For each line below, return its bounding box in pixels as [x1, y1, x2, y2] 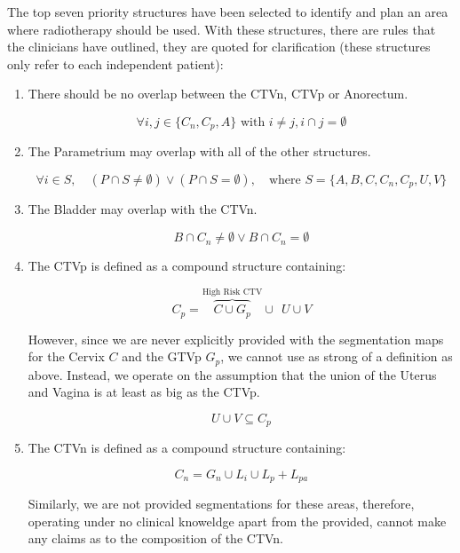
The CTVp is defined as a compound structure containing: [28, 257, 346, 275]
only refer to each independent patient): [7, 54, 224, 73]
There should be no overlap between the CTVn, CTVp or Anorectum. [28, 84, 408, 103]
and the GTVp [122, 347, 202, 366]
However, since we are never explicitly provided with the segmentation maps [28, 329, 444, 348]
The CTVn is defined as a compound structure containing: [28, 438, 346, 457]
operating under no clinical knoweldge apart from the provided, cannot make [28, 511, 447, 530]
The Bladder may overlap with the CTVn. [28, 200, 258, 218]
